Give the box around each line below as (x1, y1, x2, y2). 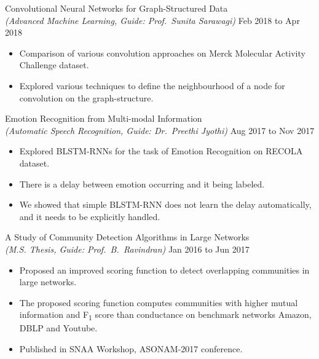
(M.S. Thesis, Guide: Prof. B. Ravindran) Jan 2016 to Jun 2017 (5, 242, 250, 255)
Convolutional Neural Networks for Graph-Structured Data (5, 2, 228, 14)
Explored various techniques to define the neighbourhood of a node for (19, 79, 285, 92)
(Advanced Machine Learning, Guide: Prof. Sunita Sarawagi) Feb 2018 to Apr (5, 14, 300, 26)
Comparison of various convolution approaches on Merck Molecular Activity (19, 46, 305, 59)
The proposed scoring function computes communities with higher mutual (19, 296, 298, 309)
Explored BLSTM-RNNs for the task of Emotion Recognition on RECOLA (19, 144, 303, 157)
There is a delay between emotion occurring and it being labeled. (19, 177, 265, 190)
